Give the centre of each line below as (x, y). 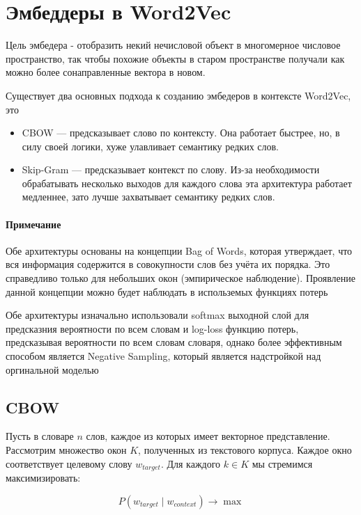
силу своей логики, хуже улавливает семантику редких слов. (151, 146)
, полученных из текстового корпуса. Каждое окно (245, 450)
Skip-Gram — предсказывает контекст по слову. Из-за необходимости (171, 169)
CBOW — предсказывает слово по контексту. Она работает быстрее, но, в (181, 133)
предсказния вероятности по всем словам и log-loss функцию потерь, (152, 328)
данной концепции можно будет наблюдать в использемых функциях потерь (167, 291)
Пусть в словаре (40, 436)
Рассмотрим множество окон (66, 450)
